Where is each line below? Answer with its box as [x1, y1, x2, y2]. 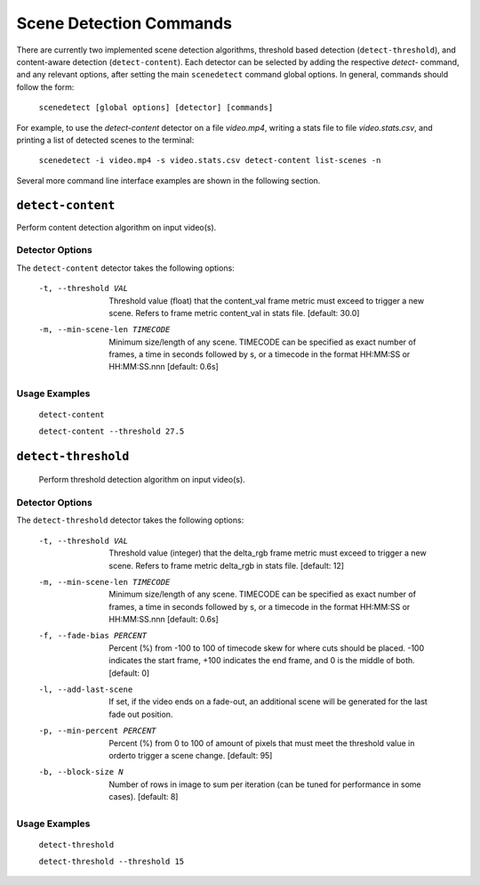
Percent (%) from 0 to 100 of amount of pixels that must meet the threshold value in [108, 737, 415, 748]
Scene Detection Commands [16, 13, 233, 33]
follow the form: [16, 81, 75, 93]
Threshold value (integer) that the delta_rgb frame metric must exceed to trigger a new [108, 548, 427, 558]
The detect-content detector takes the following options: [16, 263, 235, 273]
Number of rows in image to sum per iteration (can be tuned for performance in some [108, 779, 421, 790]
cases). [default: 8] [108, 792, 179, 802]
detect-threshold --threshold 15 [38, 856, 185, 866]
